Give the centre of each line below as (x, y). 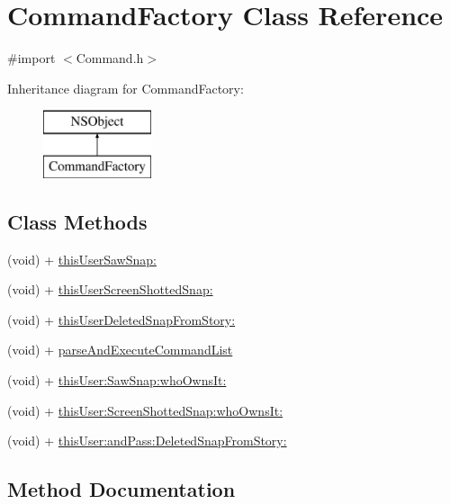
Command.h (110, 58)
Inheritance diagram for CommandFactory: (126, 88)
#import (31, 58)
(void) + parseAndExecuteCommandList (120, 350)
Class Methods (77, 221)
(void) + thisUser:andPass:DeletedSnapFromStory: (147, 441)
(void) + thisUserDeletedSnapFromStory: (121, 319)
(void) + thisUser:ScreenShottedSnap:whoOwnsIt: (145, 410)
